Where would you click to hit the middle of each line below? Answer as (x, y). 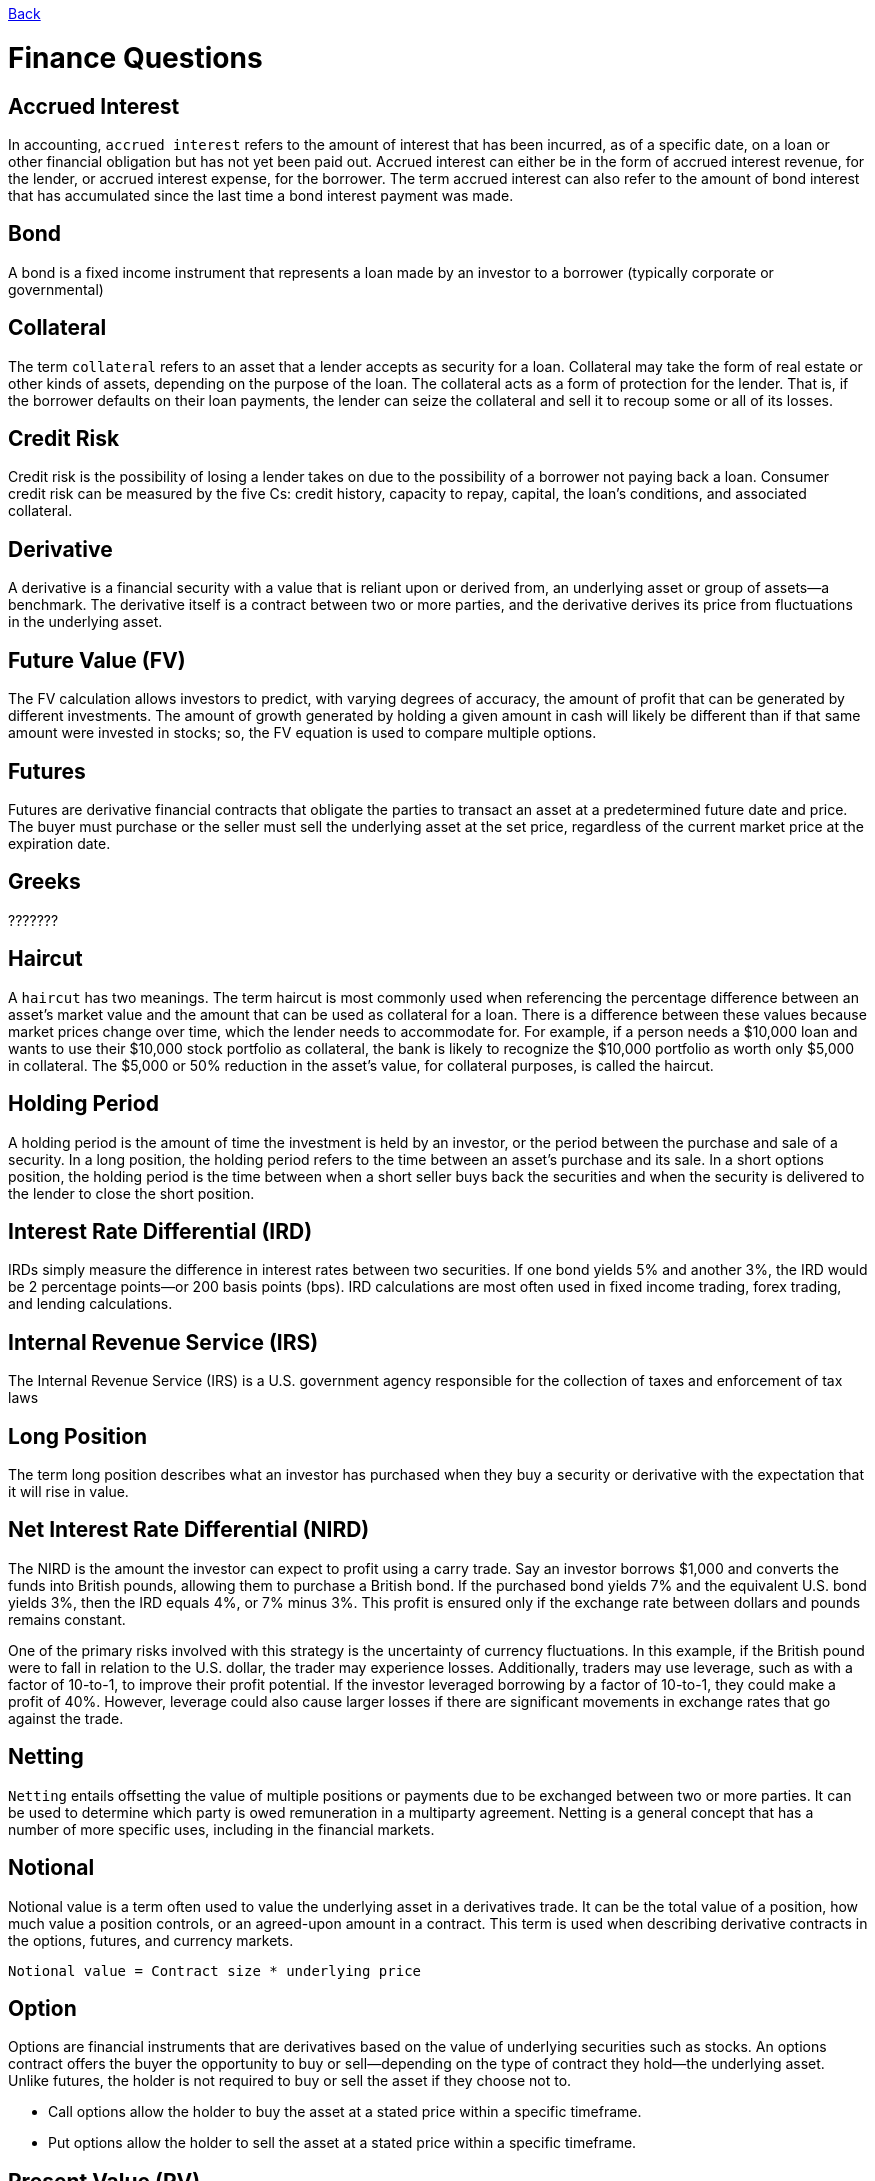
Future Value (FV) (97, 660)
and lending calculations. (90, 1304)
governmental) (56, 289)
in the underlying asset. (85, 622)
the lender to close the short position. (131, 1193)
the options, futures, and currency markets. (151, 1940)
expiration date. (59, 843)
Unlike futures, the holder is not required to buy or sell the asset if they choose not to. (290, 2081)
